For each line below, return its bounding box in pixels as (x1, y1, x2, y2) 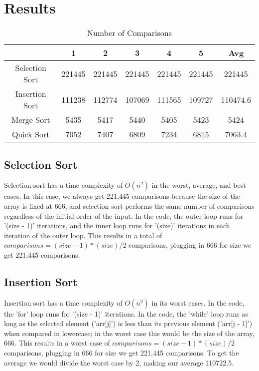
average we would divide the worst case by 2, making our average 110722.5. (4, 357, 234, 368)
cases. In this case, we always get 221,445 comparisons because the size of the (4, 191, 240, 201)
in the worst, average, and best (151, 180, 246, 190)
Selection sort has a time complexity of (4, 180, 123, 190)
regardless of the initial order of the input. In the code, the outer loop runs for (4, 210, 244, 221)
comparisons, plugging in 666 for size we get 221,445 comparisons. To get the (4, 348, 239, 358)
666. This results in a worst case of (4, 338, 110, 348)
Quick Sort (11, 128, 50, 140)
